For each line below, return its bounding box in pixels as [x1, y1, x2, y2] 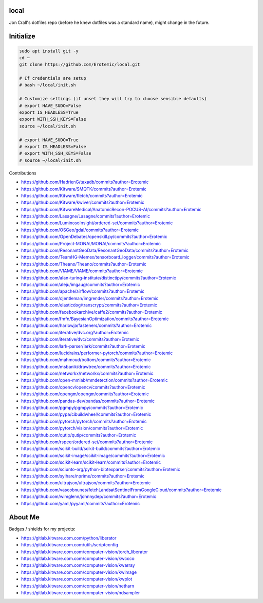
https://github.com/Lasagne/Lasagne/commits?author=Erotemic [21, 213, 150, 219]
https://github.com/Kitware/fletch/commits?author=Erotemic [21, 193, 143, 198]
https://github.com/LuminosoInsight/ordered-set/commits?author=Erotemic [21, 220, 173, 226]
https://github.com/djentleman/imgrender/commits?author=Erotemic [21, 295, 159, 301]
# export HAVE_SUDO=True [19, 137, 79, 143]
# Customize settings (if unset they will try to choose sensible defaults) [19, 96, 207, 102]
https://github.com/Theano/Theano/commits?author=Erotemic [21, 261, 147, 267]
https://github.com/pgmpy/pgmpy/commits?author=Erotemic [21, 405, 143, 410]
